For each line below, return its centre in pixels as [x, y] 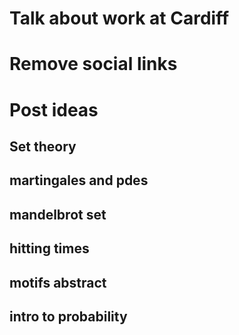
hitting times [49, 248]
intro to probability [68, 316]
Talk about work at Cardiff [119, 18]
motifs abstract [58, 282]
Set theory [43, 146]
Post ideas [54, 109]
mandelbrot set [58, 214]
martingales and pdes [79, 180]
